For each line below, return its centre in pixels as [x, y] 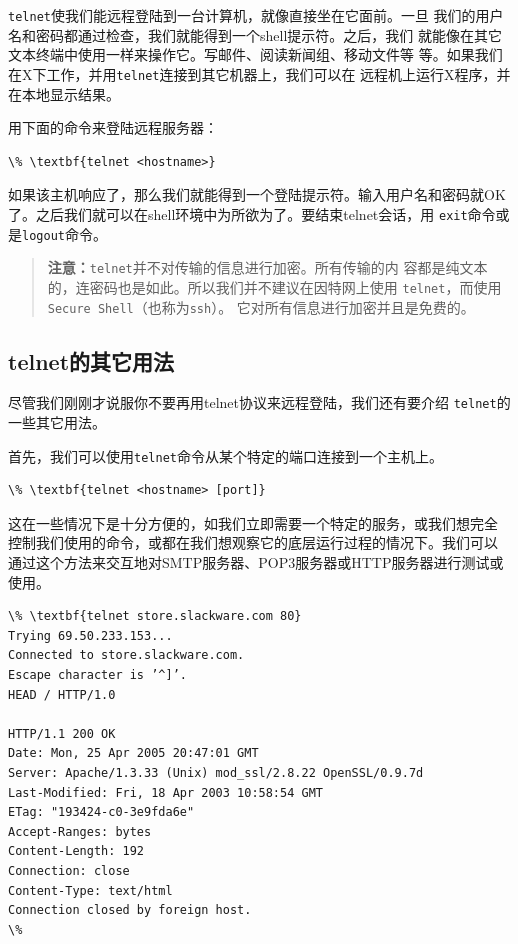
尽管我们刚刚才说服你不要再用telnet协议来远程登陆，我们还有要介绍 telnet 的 [259, 402]
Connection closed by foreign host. [130, 910]
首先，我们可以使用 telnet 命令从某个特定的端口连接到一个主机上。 [225, 455]
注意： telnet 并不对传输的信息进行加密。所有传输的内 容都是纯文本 [267, 267]
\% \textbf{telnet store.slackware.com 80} [155, 616]
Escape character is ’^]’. [97, 675]
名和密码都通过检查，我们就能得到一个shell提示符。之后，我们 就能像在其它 [255, 34]
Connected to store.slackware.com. [126, 655]
